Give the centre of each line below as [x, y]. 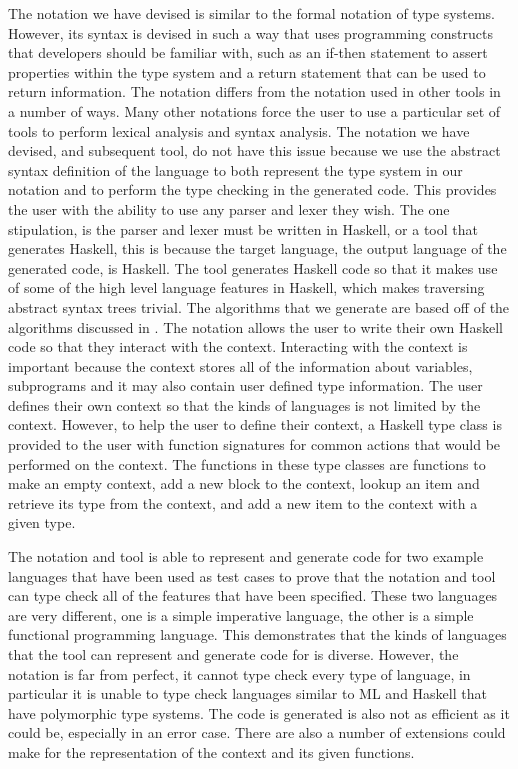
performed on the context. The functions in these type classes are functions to [247, 463]
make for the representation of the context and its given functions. [211, 751]
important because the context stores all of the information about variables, [240, 365]
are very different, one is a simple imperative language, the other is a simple [241, 614]
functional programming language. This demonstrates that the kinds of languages [257, 634]
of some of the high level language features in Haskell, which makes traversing [246, 287]
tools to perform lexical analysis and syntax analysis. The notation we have [239, 130]
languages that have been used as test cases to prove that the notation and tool [252, 575]
